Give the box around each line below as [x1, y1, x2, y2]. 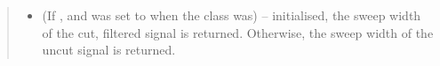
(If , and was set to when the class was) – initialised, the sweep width [42, 6, 421, 24]
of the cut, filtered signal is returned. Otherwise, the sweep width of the [42, 23, 434, 41]
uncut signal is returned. [42, 40, 176, 59]
